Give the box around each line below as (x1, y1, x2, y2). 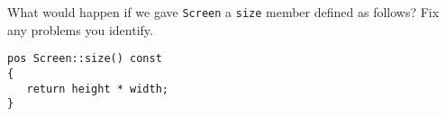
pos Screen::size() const (7, 52, 162, 66)
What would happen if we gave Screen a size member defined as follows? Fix (7, 3, 440, 21)
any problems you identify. (7, 20, 153, 39)
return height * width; (26, 82, 168, 95)
